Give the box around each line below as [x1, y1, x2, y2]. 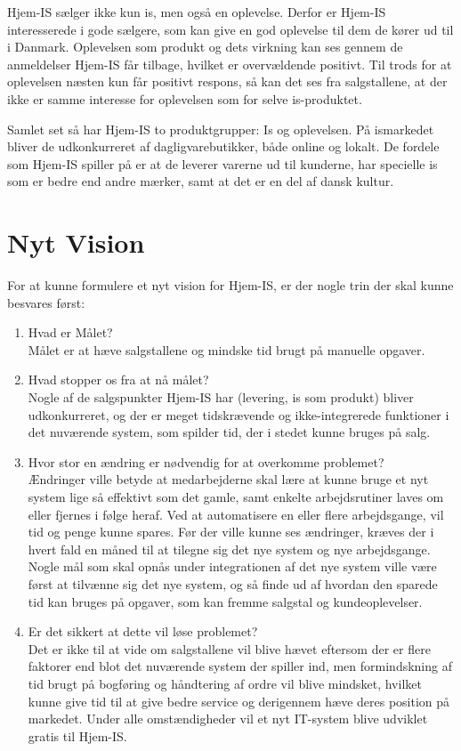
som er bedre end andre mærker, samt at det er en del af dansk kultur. [7, 172, 394, 190]
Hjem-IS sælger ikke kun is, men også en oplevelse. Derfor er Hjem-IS [7, 3, 386, 20]
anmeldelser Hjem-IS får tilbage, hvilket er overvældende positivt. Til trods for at [7, 54, 452, 73]
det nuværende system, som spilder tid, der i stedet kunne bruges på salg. [28, 423, 431, 441]
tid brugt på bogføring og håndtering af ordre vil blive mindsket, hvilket [28, 674, 422, 692]
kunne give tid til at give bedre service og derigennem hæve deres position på [28, 691, 450, 710]
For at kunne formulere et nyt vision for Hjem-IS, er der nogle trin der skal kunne [7, 276, 454, 295]
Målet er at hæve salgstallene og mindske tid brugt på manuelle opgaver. [28, 340, 425, 359]
